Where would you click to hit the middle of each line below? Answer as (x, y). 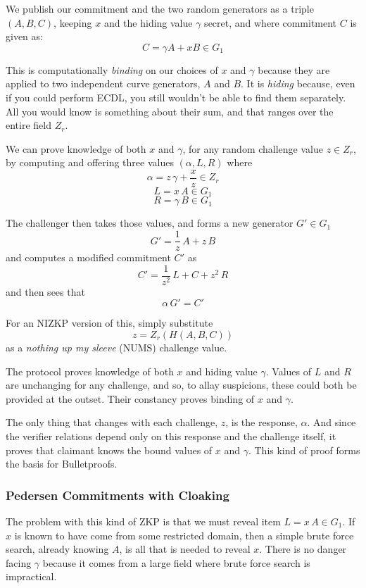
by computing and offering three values (90, 162)
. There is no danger (303, 549)
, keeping (73, 22)
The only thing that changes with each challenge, (112, 422)
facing (19, 562)
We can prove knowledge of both (76, 148)
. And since (332, 422)
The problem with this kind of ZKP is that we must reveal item (143, 521)
